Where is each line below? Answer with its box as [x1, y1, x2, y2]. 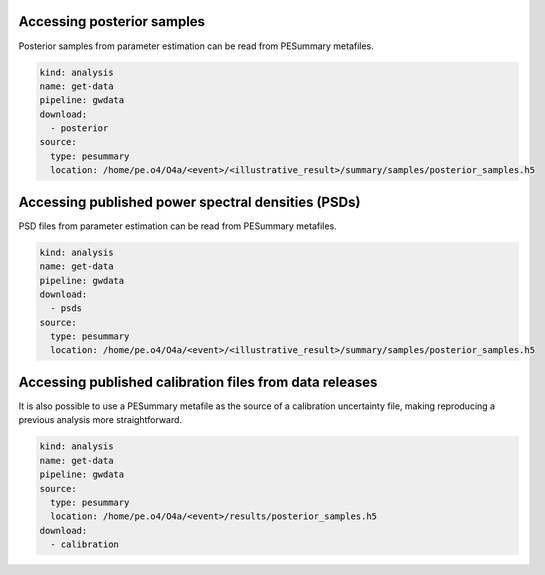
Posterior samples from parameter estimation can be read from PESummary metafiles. [18, 40, 374, 52]
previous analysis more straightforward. [18, 414, 183, 426]
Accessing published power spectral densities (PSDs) [18, 193, 361, 210]
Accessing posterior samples [18, 13, 205, 30]
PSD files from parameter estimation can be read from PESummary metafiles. [18, 220, 337, 232]
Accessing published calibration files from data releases [18, 373, 378, 390]
